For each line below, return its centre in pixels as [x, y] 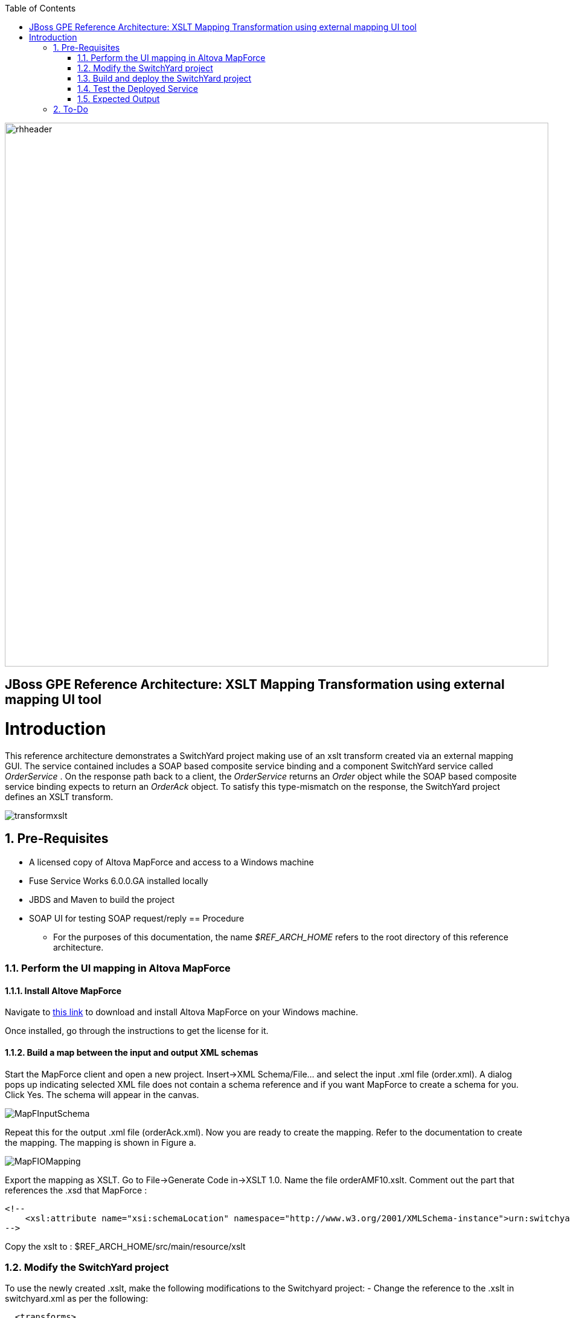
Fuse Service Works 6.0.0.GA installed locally [119, 880]
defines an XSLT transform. [59, 796]
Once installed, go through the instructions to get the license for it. [137, 1031]
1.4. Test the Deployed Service [138, 89]
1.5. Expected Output [119, 99]
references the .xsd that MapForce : [76, 1190]
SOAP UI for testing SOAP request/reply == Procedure [137, 918]
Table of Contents [40, 8]
